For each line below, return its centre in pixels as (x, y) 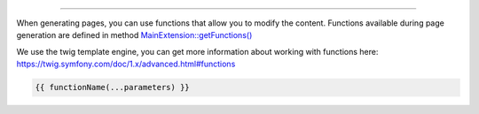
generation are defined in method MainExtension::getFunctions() (134, 35)
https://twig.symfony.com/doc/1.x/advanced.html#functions (126, 64)
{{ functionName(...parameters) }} (112, 87)
